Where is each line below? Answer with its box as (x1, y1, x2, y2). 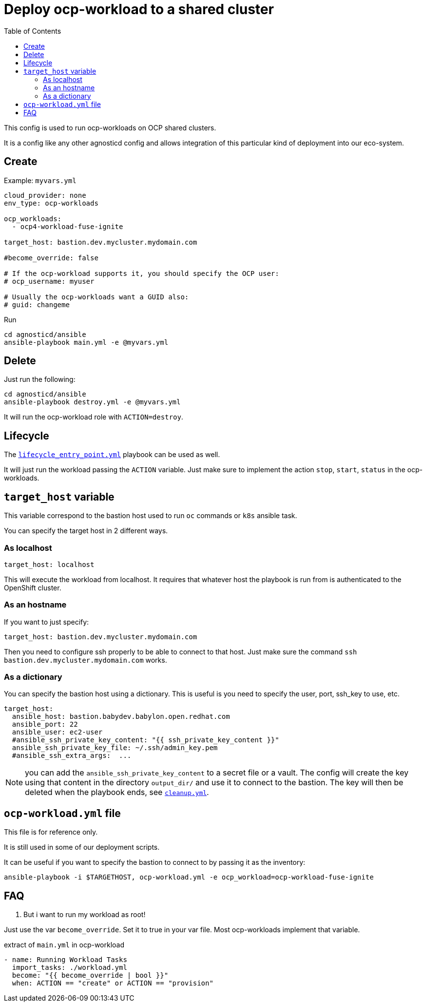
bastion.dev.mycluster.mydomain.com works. (4, 655, 167, 664)
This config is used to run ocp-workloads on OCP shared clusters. (4, 123, 216, 132)
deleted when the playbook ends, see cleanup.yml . (25, 787, 209, 797)
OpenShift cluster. (4, 583, 61, 592)
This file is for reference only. (4, 828, 98, 837)
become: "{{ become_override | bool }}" (12, 971, 169, 980)
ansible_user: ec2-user (12, 728, 103, 736)
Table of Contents (4, 26, 61, 35)
